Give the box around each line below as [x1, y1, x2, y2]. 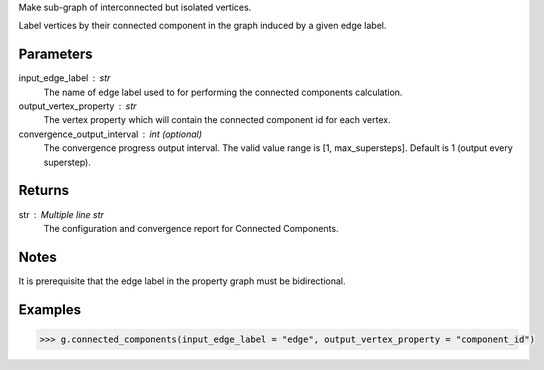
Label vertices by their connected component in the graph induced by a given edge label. [18, 20, 387, 32]
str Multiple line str [18, 208, 105, 220]
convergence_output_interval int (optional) [18, 128, 203, 140]
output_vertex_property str [18, 100, 137, 112]
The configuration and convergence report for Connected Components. [43, 222, 339, 234]
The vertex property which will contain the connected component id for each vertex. [43, 114, 391, 126]
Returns [18, 182, 70, 199]
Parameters [18, 46, 93, 63]
